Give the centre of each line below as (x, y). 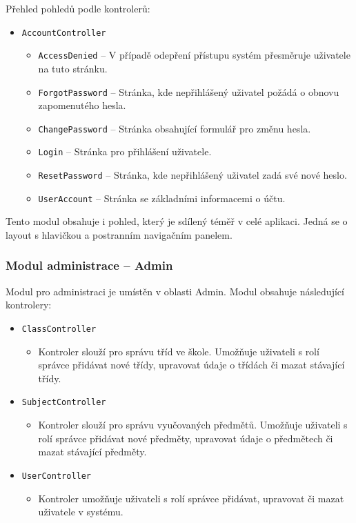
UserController (57, 476)
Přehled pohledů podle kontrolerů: (78, 8)
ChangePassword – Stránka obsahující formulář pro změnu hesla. (175, 128)
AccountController (64, 33)
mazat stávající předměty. (92, 452)
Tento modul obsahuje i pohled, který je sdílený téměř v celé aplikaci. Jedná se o (177, 221)
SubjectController (64, 403)
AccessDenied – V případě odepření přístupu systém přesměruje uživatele (194, 55)
